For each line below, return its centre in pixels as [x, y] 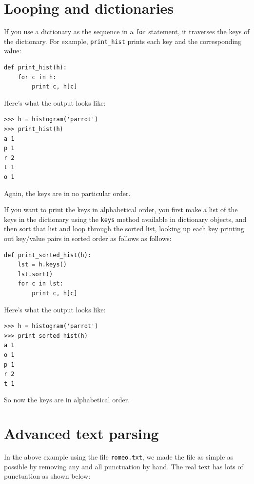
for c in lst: [40, 284]
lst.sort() [35, 274]
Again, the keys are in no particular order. [67, 193]
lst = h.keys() [42, 265]
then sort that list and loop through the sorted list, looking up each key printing [124, 229]
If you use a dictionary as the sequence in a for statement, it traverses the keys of [127, 32]
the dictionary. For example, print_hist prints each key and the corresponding [123, 41]
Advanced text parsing [81, 433]
